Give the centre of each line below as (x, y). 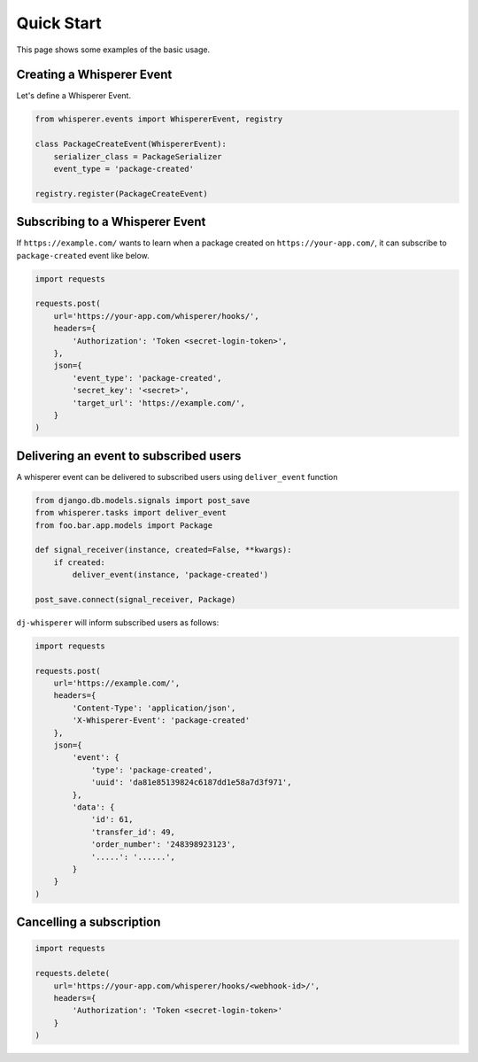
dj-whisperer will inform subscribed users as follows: (118, 622)
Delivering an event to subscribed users (129, 456)
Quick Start (59, 23)
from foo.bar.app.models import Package (123, 525)
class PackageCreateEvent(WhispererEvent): (131, 144)
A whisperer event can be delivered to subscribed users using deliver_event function (177, 477)
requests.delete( (73, 973)
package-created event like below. (83, 255)
